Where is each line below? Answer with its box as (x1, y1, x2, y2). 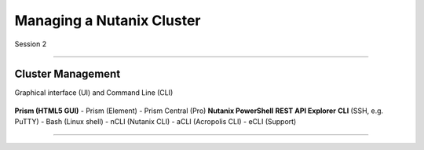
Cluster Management (14, 68, 121, 81)
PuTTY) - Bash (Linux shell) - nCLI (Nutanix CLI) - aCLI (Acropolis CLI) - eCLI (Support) (14, 117, 297, 126)
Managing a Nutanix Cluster (14, 12, 201, 29)
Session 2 (14, 39, 47, 49)
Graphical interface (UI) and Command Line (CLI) (14, 88, 174, 97)
